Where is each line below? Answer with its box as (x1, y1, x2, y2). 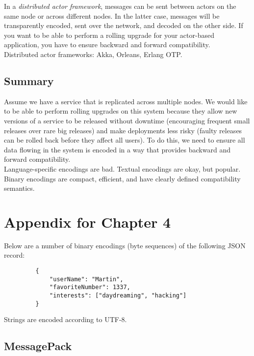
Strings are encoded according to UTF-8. (4, 314, 127, 325)
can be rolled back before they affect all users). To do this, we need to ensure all (4, 135, 245, 145)
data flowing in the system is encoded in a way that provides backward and (4, 144, 230, 154)
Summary (4, 73, 54, 88)
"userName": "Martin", (50, 275, 124, 283)
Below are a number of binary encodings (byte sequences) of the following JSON (4, 240, 246, 250)
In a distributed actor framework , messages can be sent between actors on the (4, 1, 236, 11)
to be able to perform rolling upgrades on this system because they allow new (4, 106, 237, 116)
